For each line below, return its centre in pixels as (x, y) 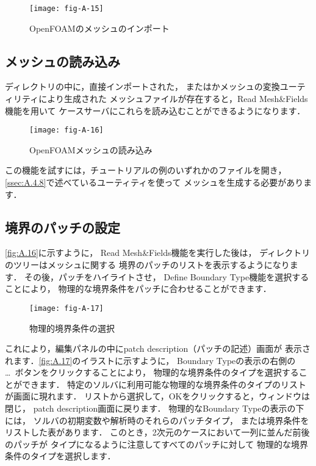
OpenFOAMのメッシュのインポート (99, 28)
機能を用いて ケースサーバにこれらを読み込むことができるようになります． (155, 110)
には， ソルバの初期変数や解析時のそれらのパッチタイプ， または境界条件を (157, 420)
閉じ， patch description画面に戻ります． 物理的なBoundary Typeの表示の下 (155, 408)
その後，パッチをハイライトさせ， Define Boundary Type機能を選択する (167, 276)
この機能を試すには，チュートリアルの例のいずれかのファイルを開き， (146, 170)
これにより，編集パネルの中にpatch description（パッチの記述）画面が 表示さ (158, 348)
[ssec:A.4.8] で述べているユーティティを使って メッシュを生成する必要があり (154, 182)
